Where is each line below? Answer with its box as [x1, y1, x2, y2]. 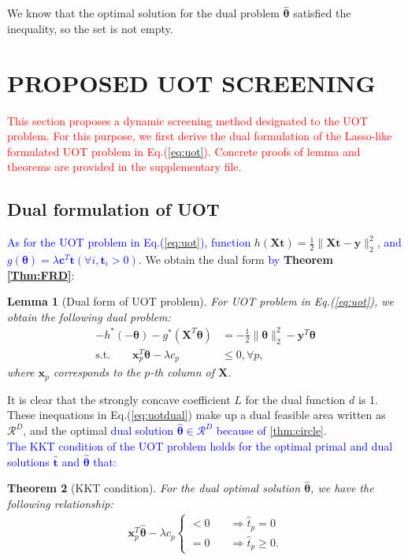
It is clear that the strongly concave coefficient [7, 391, 231, 407]
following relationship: [7, 495, 113, 512]
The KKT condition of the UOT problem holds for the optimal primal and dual [7, 437, 393, 454]
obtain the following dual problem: [7, 308, 171, 325]
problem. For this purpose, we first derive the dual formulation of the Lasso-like [7, 128, 392, 144]
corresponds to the [53, 364, 141, 380]
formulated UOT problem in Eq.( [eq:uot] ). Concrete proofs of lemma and [7, 143, 361, 159]
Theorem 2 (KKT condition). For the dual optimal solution [7, 480, 301, 496]
